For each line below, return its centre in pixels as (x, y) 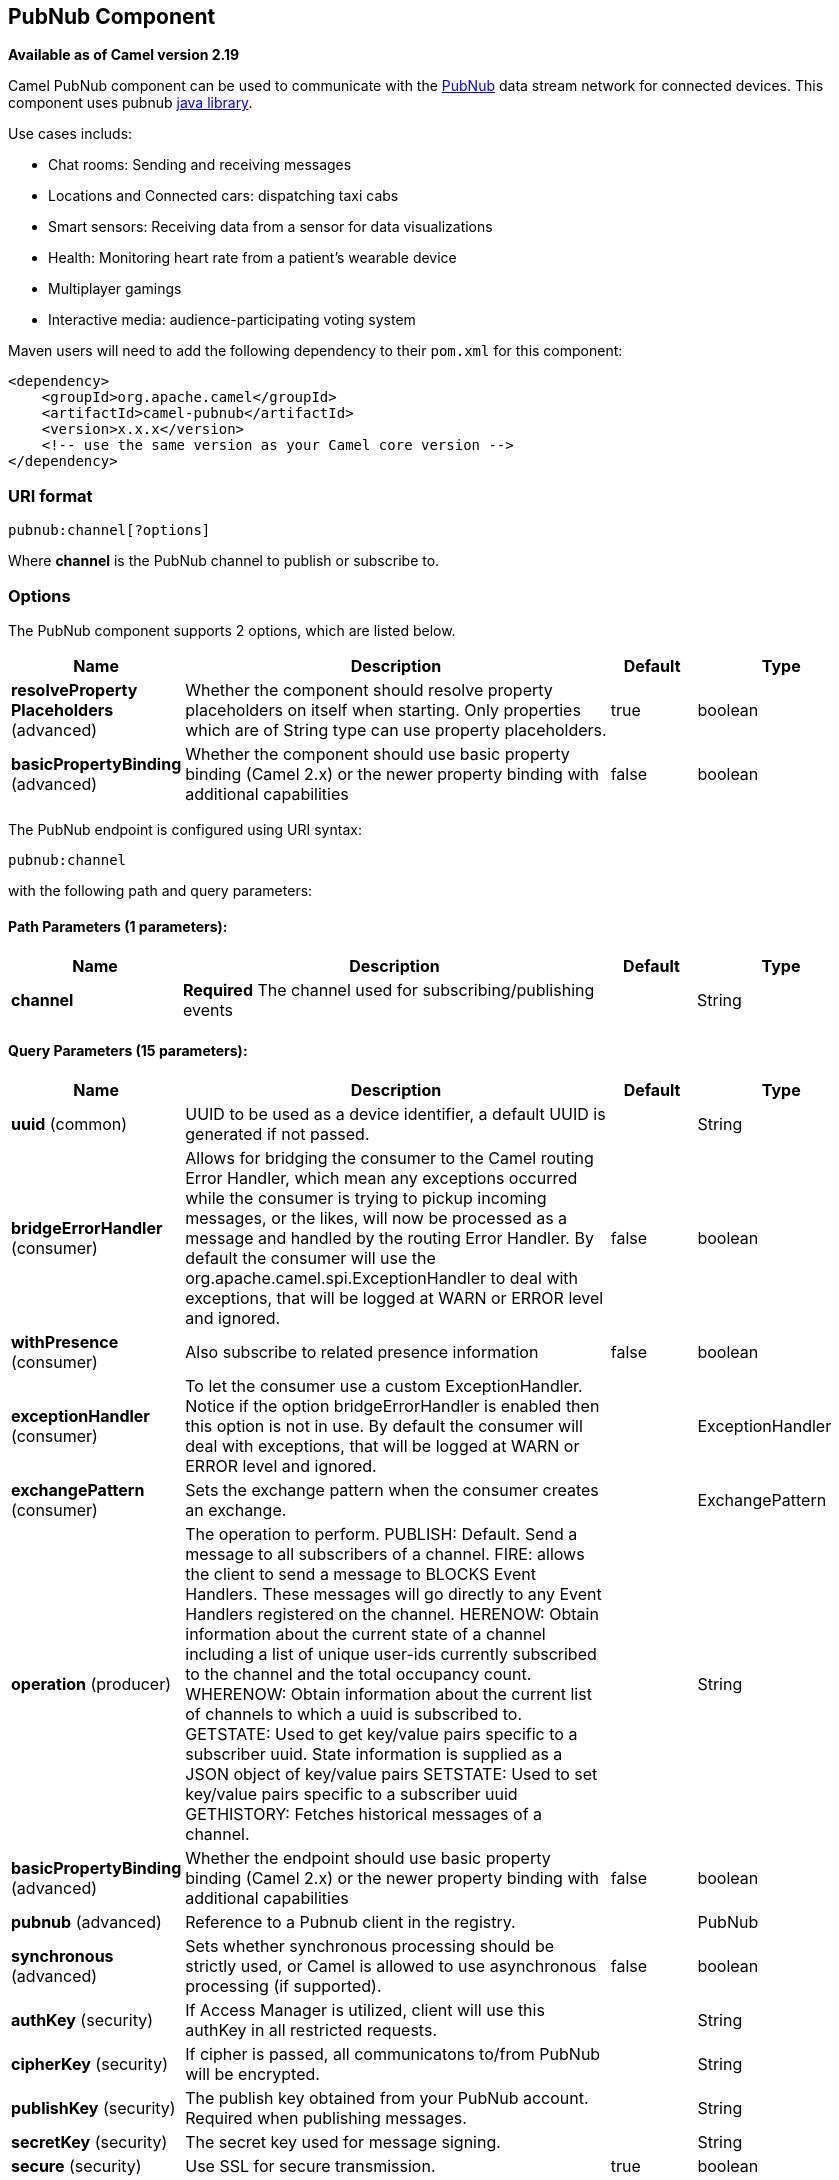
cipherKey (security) (89, 2064)
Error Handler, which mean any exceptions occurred (381, 1178)
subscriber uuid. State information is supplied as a (374, 1754)
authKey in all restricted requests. (311, 2030)
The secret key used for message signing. (343, 2142)
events (208, 1010)
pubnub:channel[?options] (109, 530)
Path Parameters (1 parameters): (118, 926)
